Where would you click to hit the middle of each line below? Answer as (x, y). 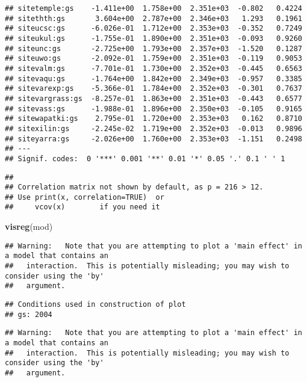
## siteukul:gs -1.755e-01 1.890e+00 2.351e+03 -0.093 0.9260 (153, 38)
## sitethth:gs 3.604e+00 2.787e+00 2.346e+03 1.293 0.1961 (153, 18)
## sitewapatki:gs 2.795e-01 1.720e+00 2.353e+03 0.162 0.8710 (153, 119)
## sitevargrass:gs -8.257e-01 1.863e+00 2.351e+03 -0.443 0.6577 (153, 98)
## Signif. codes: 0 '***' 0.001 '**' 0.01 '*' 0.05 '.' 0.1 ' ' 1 (145, 159)
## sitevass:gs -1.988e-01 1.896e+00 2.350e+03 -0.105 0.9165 (153, 109)
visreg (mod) (29, 226)
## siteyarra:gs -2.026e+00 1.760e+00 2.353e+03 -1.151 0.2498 (153, 139)
